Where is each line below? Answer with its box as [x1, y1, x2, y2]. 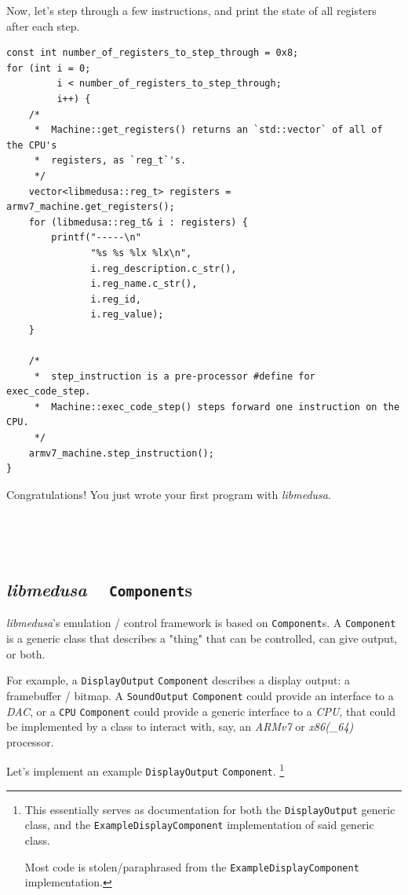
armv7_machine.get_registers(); [6, 201, 175, 213]
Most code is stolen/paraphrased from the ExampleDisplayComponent [24, 858, 359, 875]
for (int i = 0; [6, 62, 91, 74]
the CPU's [6, 139, 57, 151]
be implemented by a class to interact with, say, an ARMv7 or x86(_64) [6, 718, 354, 735]
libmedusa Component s [6, 577, 193, 601]
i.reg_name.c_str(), [90, 278, 198, 290]
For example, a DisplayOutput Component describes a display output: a [6, 672, 351, 688]
